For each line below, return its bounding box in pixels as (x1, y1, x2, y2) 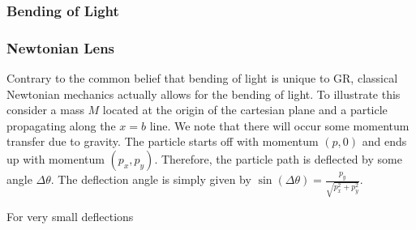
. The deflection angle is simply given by (50, 171, 251, 188)
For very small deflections (6, 208, 134, 224)
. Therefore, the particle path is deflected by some (154, 151, 402, 168)
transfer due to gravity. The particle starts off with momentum (6, 133, 319, 150)
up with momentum (6, 151, 105, 168)
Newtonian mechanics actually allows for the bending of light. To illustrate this (6, 85, 401, 102)
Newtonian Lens (6, 37, 115, 57)
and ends (362, 133, 407, 150)
